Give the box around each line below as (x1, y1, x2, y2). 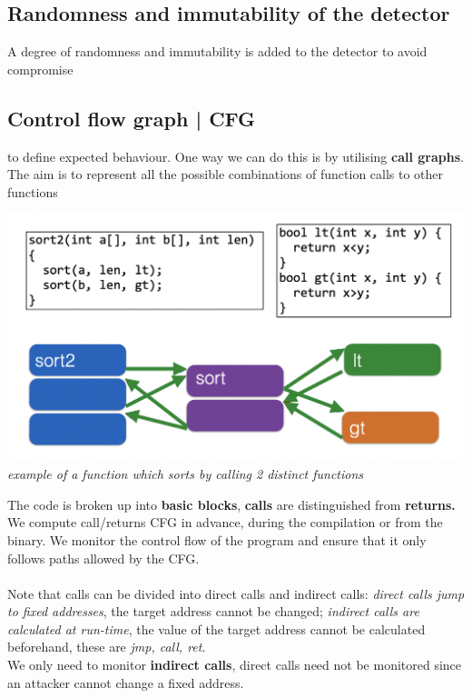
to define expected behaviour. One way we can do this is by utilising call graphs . (7, 146, 464, 165)
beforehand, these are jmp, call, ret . (7, 637, 206, 656)
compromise (7, 59, 74, 78)
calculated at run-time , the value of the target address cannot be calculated (7, 619, 426, 638)
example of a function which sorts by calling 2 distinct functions (7, 464, 364, 484)
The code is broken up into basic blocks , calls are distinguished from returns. (7, 494, 456, 514)
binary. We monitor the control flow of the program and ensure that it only (7, 530, 427, 549)
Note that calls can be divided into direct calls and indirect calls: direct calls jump (7, 583, 465, 603)
